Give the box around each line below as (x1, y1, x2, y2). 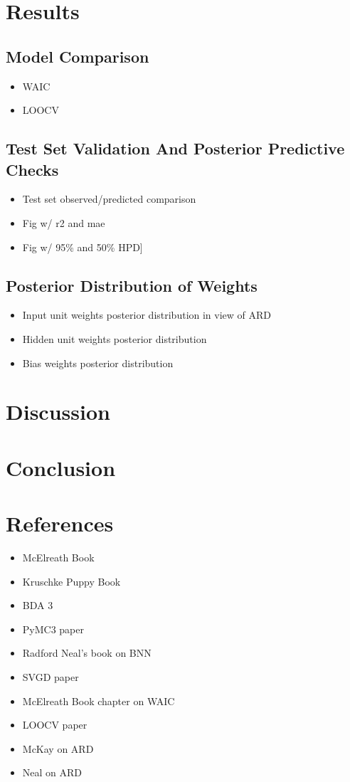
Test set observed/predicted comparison (22, 191, 196, 206)
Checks (6, 158, 59, 180)
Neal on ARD (22, 765, 83, 780)
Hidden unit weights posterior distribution (22, 331, 207, 346)
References (6, 509, 114, 538)
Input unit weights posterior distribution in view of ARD (22, 307, 272, 322)
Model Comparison (6, 45, 149, 67)
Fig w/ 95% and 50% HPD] (22, 239, 143, 254)
